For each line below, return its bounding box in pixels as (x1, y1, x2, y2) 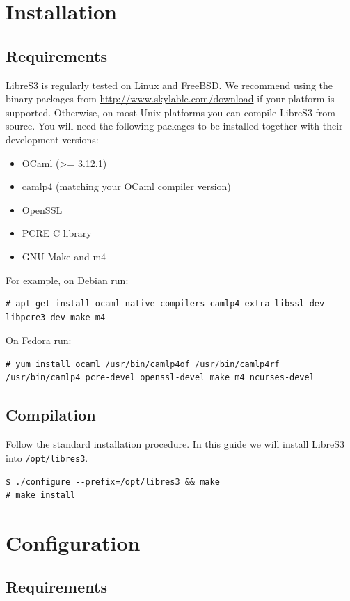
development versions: (6, 132, 99, 146)
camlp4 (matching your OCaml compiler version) (22, 179, 231, 194)
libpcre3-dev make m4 (6, 312, 106, 322)
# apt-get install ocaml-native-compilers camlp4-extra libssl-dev (6, 299, 325, 309)
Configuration (6, 528, 141, 556)
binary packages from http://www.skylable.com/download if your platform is (6, 91, 335, 106)
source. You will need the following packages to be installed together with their (6, 118, 343, 133)
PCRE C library (22, 226, 92, 240)
